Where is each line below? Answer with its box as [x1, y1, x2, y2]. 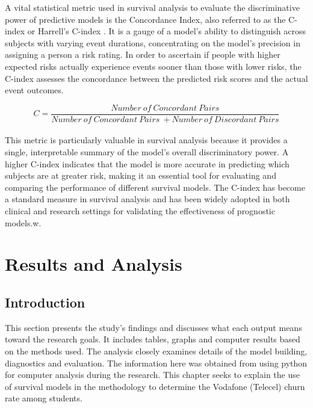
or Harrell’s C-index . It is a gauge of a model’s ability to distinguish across [27, 25, 306, 37]
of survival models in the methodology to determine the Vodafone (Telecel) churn [5, 380, 305, 392]
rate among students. [5, 392, 82, 404]
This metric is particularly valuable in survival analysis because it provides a [5, 134, 288, 146]
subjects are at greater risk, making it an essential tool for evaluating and [5, 169, 276, 182]
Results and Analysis [5, 252, 182, 276]
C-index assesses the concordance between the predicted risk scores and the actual [5, 72, 308, 84]
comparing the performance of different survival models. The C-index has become [5, 181, 305, 193]
